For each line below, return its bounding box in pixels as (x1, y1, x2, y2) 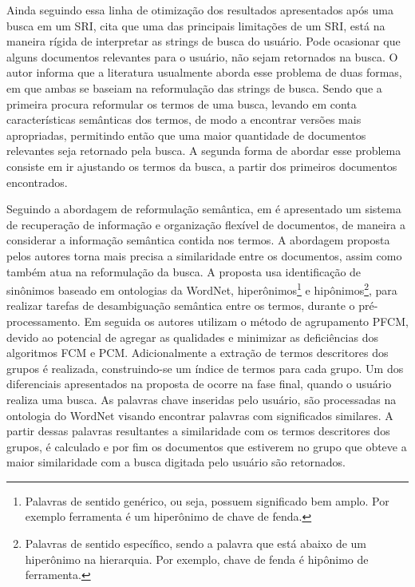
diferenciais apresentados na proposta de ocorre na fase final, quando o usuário (6, 375, 392, 392)
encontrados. (6, 173, 68, 190)
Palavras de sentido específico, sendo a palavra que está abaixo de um (25, 535, 367, 552)
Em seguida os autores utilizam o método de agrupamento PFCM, (84, 312, 409, 329)
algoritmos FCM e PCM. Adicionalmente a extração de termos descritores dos (6, 344, 389, 361)
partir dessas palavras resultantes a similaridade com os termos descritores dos (6, 422, 390, 439)
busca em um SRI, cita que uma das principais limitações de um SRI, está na (6, 17, 385, 34)
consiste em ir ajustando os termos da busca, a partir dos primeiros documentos (6, 157, 397, 174)
